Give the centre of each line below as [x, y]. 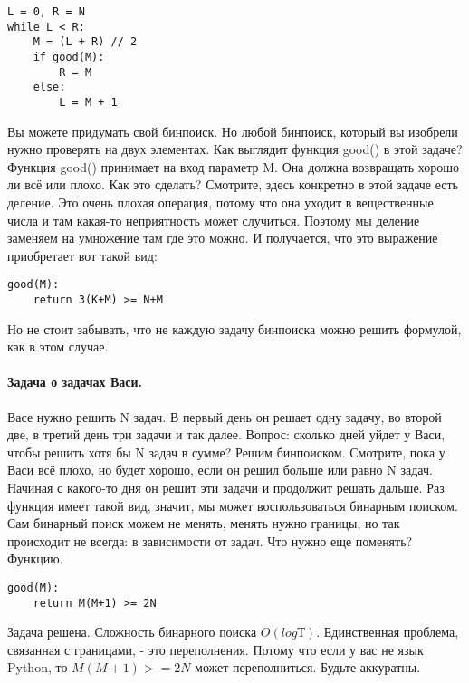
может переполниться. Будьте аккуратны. [308, 667]
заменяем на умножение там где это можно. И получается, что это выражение [223, 238]
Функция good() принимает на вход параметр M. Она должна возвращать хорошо [234, 166]
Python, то [38, 667]
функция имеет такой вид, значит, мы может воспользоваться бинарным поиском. [233, 505]
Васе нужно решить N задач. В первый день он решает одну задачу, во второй [225, 416]
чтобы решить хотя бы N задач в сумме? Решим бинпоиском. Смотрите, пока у [226, 452]
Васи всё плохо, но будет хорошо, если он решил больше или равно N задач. [220, 470]
